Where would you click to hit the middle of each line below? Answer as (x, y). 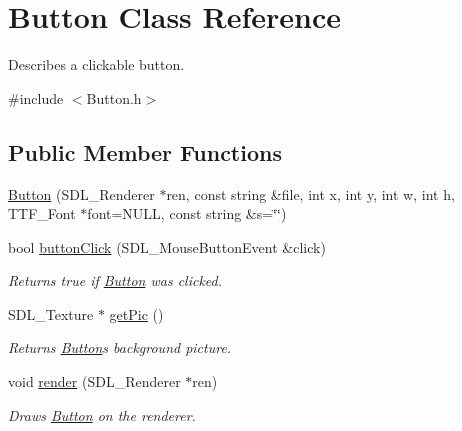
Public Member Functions (145, 151)
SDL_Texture (51, 313)
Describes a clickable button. (96, 64)
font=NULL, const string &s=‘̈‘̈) (187, 213)
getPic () (136, 313)
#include (36, 97)
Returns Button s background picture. (120, 347)
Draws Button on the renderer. (102, 414)
